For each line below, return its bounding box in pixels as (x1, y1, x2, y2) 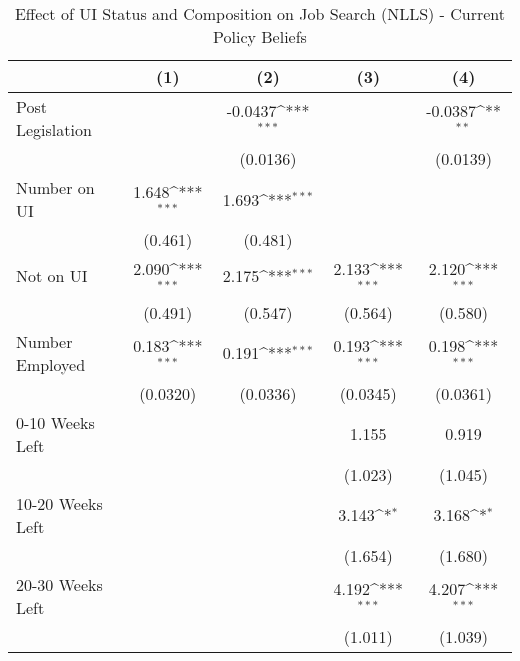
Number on (16, 176, 95, 199)
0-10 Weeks (16, 410, 95, 434)
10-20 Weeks (16, 491, 103, 515)
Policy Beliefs (213, 25, 307, 48)
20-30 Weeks (16, 572, 103, 596)
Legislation (16, 118, 92, 141)
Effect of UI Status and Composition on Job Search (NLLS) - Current (14, 2, 506, 25)
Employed (16, 352, 86, 376)
